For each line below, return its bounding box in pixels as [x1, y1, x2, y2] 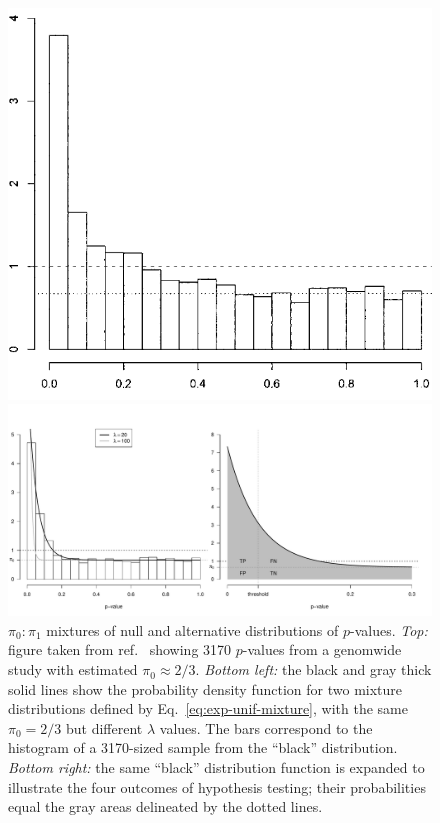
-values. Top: [350, 619, 428, 640]
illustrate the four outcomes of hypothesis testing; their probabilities [8, 776, 426, 797]
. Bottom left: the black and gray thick [195, 659, 432, 680]
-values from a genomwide [242, 639, 402, 660]
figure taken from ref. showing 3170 [8, 639, 232, 660]
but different [65, 717, 143, 738]
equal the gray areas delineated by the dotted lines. [8, 796, 323, 817]
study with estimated [8, 659, 138, 680]
